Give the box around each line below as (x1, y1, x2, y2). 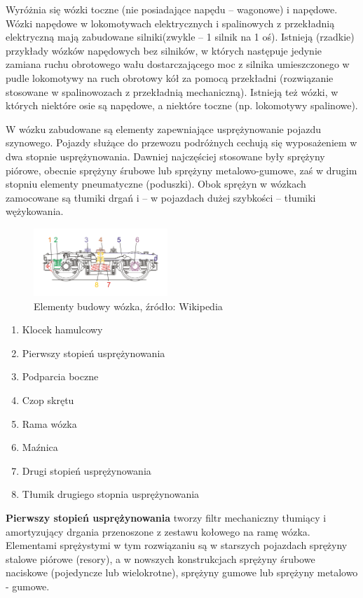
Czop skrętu (22, 392, 74, 407)
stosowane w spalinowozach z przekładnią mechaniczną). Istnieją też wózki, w (6, 84, 338, 99)
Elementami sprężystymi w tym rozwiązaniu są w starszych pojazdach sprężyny (6, 538, 348, 552)
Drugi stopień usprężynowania (22, 463, 151, 478)
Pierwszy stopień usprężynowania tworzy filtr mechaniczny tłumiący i (6, 510, 327, 524)
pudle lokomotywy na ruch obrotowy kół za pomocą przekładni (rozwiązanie (6, 70, 334, 85)
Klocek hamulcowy (22, 322, 103, 337)
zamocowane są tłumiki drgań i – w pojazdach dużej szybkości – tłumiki (6, 190, 316, 204)
